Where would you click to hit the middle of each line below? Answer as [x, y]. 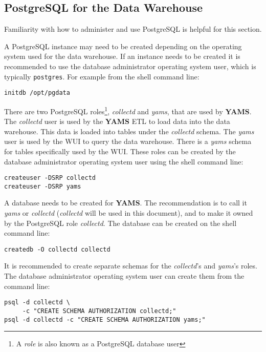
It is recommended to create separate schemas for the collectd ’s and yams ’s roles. [131, 266]
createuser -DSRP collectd [50, 178]
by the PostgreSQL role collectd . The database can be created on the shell [120, 223]
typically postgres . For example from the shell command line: [102, 76]
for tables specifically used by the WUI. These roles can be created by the [120, 151]
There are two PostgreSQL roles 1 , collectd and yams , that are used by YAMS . [128, 110]
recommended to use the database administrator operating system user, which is [130, 66]
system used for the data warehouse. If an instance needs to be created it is [122, 56]
